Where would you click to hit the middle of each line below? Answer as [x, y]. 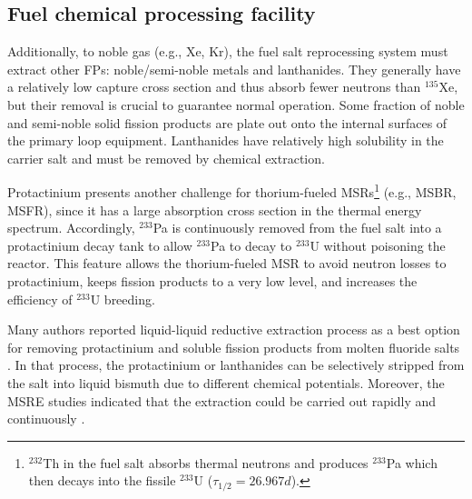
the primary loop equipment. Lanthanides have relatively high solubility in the [226, 140]
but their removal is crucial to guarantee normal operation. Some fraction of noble [236, 104]
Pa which [412, 462]
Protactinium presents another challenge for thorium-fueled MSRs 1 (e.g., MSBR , [232, 191]
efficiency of [40, 299]
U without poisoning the [378, 245]
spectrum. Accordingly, [71, 228]
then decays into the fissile [102, 480]
